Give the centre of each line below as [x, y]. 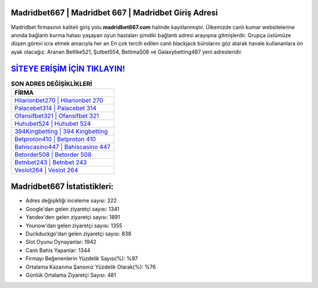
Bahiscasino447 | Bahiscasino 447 [62, 146]
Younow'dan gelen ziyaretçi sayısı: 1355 [74, 225]
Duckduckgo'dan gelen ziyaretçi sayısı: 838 [79, 234]
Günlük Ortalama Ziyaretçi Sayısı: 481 [71, 275]
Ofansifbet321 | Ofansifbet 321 [57, 116]
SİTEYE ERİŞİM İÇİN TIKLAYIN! [68, 69]
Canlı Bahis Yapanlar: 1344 [58, 250]
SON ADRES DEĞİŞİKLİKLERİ [52, 84]
